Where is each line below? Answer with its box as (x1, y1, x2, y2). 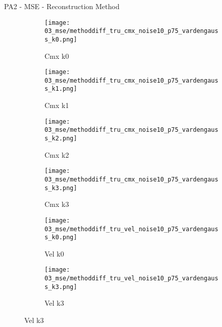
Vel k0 (45, 248, 64, 259)
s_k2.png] (45, 135, 77, 142)
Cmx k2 (45, 149, 69, 160)
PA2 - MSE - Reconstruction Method (4, 1, 120, 11)
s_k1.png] (45, 85, 77, 93)
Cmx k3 (45, 199, 69, 209)
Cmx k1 (45, 100, 69, 111)
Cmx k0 (45, 50, 69, 61)
